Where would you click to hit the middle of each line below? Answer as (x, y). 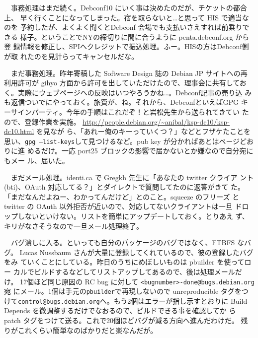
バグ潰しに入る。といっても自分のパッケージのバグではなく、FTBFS (123, 242)
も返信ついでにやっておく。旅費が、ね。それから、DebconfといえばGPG (122, 102)
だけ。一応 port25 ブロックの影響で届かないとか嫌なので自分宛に (147, 151)
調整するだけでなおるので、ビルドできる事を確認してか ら (141, 310)
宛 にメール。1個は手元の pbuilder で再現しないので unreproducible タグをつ (126, 291)
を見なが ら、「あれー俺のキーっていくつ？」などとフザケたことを (143, 131)
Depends (17, 310)
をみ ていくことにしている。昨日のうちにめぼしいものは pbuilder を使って (124, 262)
